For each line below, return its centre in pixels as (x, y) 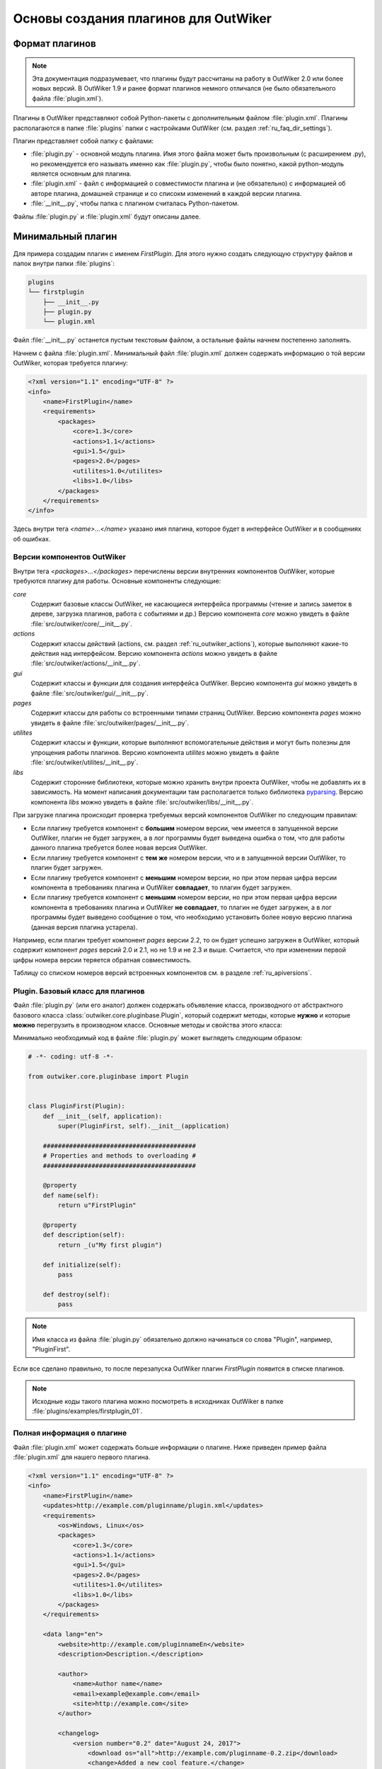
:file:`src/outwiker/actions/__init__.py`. (86, 663)
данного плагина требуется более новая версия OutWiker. (119, 848)
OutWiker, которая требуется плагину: (71, 363)
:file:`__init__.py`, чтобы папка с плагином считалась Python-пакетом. (135, 203)
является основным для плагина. (81, 174)
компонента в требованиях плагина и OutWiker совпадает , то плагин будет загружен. (161, 887)
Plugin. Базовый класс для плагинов (79, 991)
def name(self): (71, 1195)
